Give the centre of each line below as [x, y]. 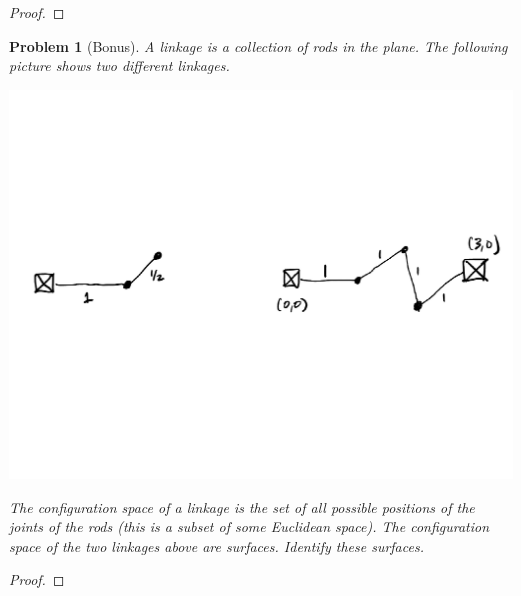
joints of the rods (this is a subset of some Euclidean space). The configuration [249, 526]
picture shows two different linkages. [119, 65]
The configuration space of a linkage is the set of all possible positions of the [242, 506]
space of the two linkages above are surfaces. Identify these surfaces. [216, 545]
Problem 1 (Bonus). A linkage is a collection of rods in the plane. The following [258, 45]
